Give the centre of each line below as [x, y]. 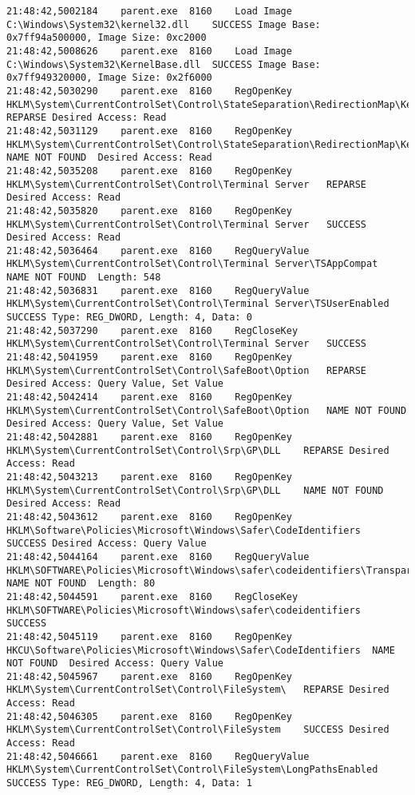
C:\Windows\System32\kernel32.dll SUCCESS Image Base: [164, 24]
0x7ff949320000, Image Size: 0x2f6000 [109, 78]
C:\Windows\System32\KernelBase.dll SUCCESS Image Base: [164, 64]
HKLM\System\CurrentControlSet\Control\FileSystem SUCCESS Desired [198, 730]
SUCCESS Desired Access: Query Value [107, 544]
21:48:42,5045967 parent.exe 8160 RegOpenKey [149, 676]
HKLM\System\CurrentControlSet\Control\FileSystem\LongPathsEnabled [192, 770]
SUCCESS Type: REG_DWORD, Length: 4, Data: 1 [129, 783]
